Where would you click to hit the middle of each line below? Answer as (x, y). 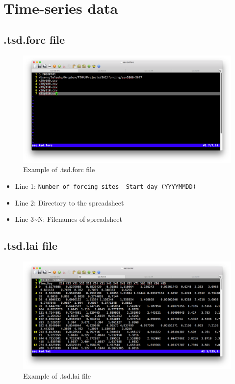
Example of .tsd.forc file (59, 169)
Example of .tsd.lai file (57, 375)
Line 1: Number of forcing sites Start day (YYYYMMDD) (105, 186)
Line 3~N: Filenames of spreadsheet (68, 219)
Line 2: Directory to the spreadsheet (69, 202)
